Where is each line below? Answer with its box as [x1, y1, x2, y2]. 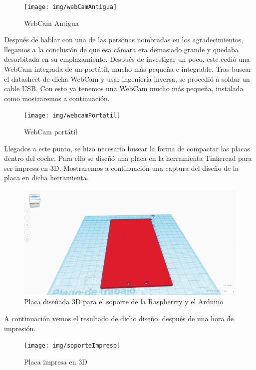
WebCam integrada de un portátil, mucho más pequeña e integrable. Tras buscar [4, 64, 252, 74]
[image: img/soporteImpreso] [24, 342, 121, 350]
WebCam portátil [24, 126, 78, 137]
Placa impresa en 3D [24, 356, 87, 367]
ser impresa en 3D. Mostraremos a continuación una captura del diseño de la [4, 162, 239, 173]
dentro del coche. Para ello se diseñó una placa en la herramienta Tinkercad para [4, 153, 252, 163]
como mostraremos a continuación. [4, 93, 110, 103]
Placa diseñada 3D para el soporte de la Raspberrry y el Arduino [24, 296, 224, 307]
